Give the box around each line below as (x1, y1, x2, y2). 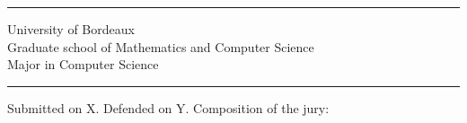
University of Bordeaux (7, 20, 135, 38)
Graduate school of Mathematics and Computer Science (7, 37, 314, 56)
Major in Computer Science (7, 55, 159, 74)
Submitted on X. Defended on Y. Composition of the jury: (7, 98, 330, 117)
